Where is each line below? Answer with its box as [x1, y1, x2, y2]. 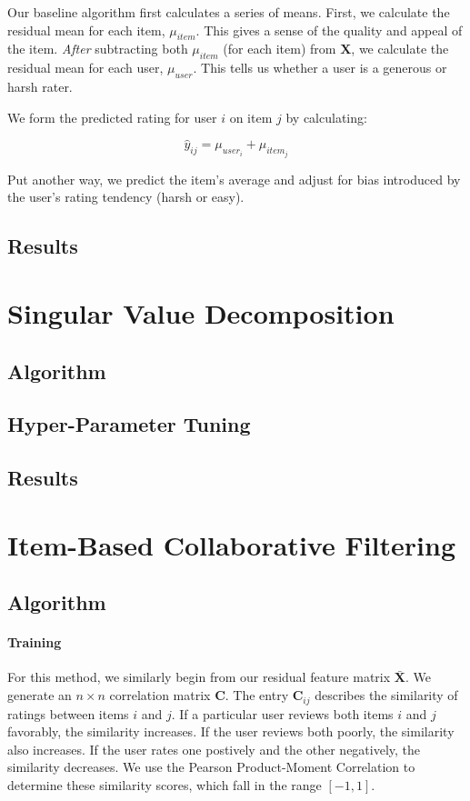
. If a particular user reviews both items [171, 704, 394, 723]
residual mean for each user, [7, 58, 164, 77]
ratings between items [7, 704, 129, 723]
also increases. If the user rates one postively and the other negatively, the [7, 739, 421, 758]
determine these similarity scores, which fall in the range [7, 775, 322, 794]
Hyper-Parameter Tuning [7, 410, 251, 438]
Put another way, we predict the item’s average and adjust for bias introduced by [7, 169, 461, 188]
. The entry [225, 686, 289, 705]
